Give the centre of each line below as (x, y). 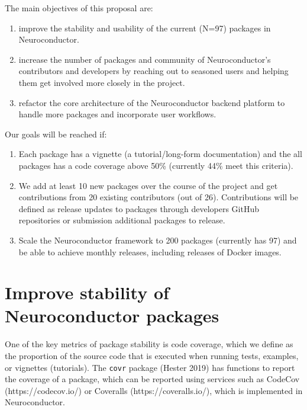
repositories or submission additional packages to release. (122, 220)
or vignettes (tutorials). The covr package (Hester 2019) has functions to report (150, 367)
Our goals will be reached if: (56, 134)
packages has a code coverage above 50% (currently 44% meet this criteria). (156, 165)
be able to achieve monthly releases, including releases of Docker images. (150, 252)
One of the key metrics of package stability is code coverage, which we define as (149, 344)
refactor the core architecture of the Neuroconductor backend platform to (152, 102)
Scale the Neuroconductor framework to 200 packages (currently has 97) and (158, 240)
